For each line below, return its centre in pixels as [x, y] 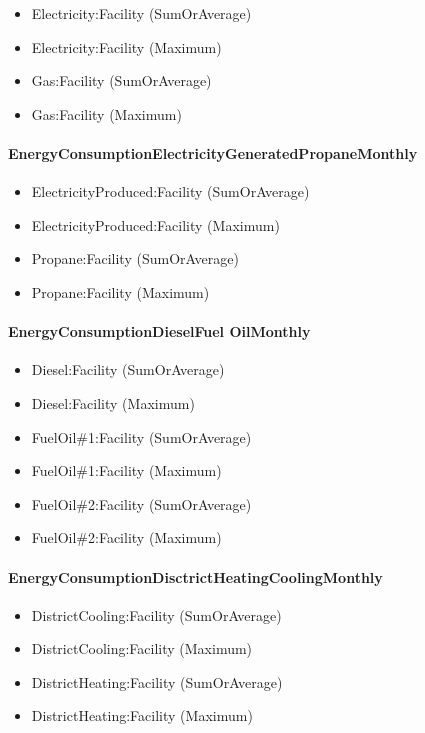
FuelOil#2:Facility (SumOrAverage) [141, 503]
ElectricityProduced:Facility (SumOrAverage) [170, 191]
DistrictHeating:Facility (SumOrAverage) [157, 681]
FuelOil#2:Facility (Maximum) [126, 537]
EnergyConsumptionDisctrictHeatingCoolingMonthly [195, 576]
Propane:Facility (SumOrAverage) [135, 258]
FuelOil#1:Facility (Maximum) [126, 470]
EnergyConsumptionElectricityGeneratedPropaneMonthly [213, 152]
